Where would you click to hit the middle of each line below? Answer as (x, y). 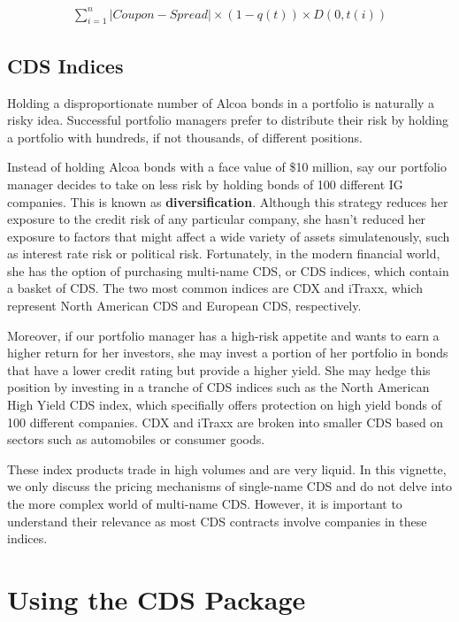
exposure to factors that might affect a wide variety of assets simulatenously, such (229, 236)
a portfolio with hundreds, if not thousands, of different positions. (185, 137)
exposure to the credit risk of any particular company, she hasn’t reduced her (217, 219)
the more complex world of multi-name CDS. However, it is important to (205, 503)
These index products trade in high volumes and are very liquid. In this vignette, (227, 468)
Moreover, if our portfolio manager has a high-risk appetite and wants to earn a (223, 335)
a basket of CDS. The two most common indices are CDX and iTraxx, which (215, 288)
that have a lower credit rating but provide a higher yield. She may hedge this (219, 369)
